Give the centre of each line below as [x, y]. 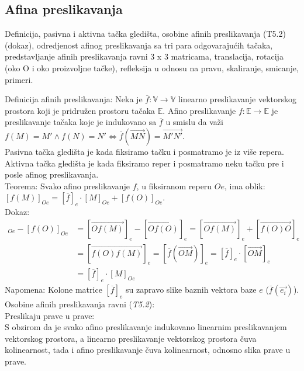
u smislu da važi [194, 122]
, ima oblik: [245, 185]
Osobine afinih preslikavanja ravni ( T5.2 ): [80, 304]
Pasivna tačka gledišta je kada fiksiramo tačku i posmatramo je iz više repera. [144, 151]
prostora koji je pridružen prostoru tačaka [80, 110]
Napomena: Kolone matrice [53, 289]
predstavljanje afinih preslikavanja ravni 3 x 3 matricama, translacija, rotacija [144, 56]
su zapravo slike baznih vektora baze [191, 289]
